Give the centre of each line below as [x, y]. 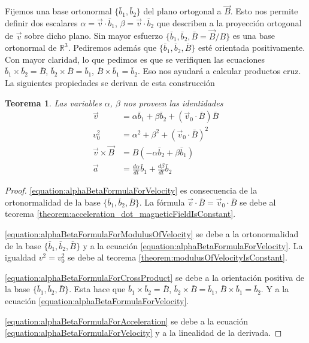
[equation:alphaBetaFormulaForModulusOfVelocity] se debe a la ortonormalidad [152, 233]
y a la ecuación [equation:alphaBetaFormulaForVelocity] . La [193, 245]
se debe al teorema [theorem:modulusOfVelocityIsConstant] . [178, 257]
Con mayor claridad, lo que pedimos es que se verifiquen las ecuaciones [135, 59]
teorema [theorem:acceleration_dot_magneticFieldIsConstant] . [120, 214]
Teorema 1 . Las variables [53, 102]
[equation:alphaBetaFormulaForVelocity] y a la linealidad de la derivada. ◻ [143, 333]
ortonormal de [31, 48]
